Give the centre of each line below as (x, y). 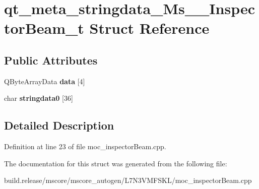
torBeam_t (44, 28)
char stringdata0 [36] (39, 98)
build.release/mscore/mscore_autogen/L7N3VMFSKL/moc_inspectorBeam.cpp (128, 180)
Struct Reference (149, 28)
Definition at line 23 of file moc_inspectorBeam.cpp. (85, 146)
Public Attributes (51, 60)
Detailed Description (59, 125)
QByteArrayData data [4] (45, 81)
